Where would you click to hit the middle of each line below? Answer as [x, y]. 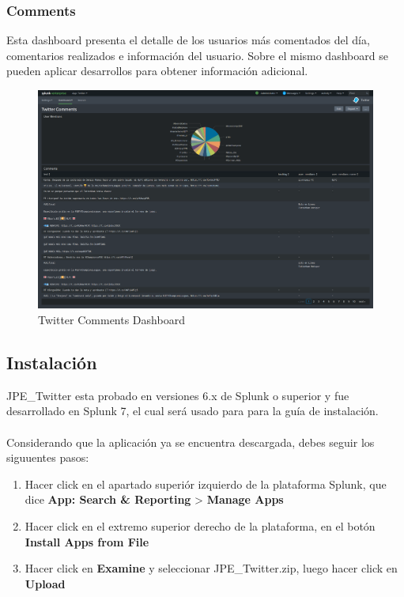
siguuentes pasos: [48, 457]
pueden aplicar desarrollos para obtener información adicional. [157, 71]
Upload [45, 583]
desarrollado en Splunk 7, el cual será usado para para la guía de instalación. [193, 411]
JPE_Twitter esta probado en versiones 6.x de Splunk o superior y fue [178, 395]
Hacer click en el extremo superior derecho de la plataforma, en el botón [200, 525]
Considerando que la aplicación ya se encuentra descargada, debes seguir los [191, 442]
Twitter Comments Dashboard [111, 320]
